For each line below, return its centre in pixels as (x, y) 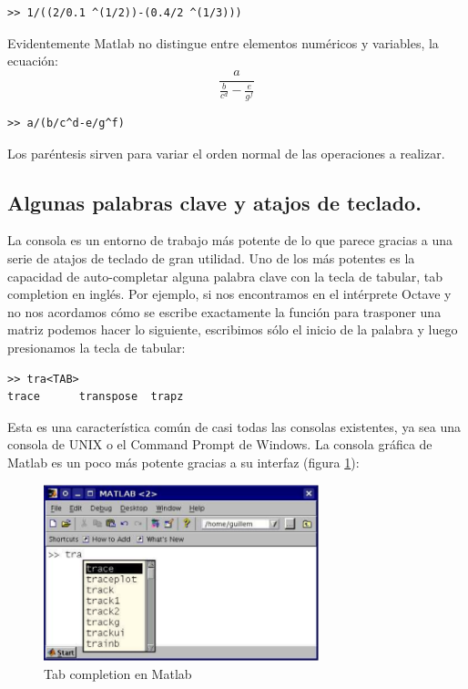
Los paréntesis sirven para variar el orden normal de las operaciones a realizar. (226, 153)
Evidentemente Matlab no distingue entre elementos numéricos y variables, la (223, 42)
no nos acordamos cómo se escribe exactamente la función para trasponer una (224, 311)
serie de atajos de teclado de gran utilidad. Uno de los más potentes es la (211, 258)
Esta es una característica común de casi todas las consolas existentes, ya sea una (234, 426)
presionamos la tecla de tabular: (97, 348)
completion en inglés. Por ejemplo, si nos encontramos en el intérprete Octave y (229, 294)
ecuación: (33, 61)
